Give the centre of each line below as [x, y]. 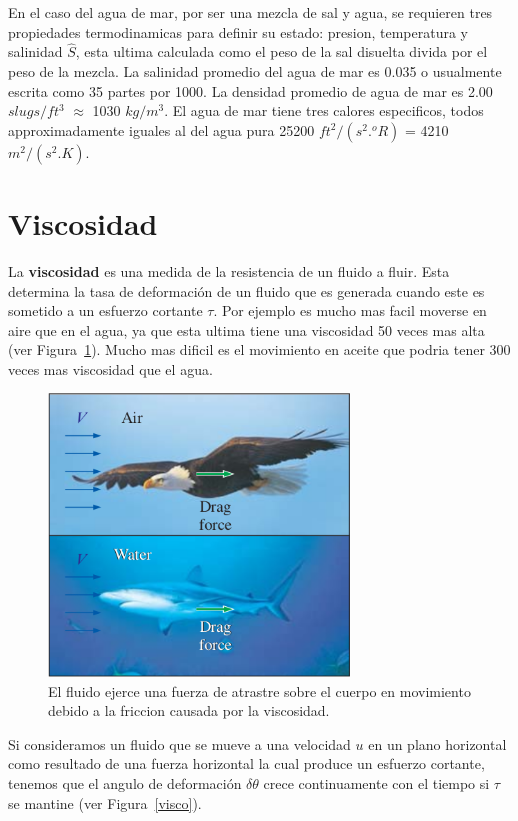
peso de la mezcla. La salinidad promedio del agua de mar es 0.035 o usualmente [255, 71]
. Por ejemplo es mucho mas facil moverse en [350, 310]
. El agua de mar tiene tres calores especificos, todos [324, 110]
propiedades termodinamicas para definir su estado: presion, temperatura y [238, 31]
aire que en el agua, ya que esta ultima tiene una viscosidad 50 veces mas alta [246, 329]
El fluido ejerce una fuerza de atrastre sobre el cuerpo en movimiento [259, 690]
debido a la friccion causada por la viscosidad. [189, 710]
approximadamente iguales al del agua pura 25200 [161, 129]
